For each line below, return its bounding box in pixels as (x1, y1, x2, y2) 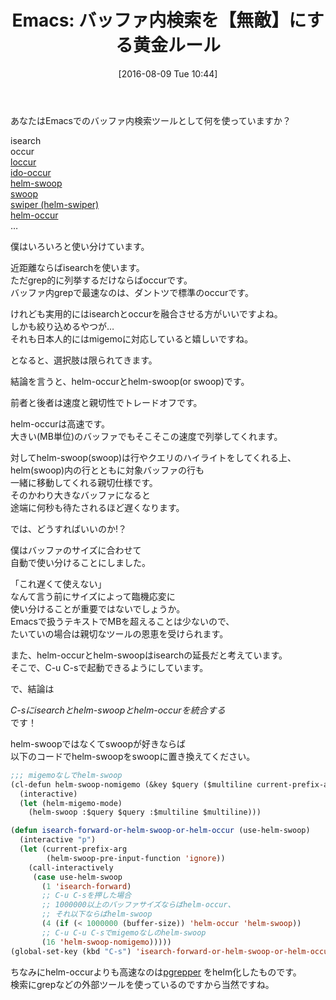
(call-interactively (28, 862, 114, 873)
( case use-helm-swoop (32, 872, 123, 882)
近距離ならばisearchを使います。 (10, 261, 145, 273)
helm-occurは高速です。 (10, 417, 111, 430)
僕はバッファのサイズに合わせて (10, 544, 142, 556)
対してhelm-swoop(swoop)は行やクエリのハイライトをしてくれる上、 (10, 451, 297, 463)
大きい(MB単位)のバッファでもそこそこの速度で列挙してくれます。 (10, 430, 283, 442)
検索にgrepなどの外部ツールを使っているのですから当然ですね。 (10, 978, 275, 990)
